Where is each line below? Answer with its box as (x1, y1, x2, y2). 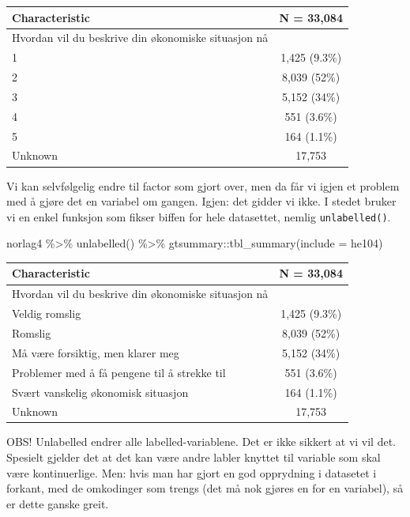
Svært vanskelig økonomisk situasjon (12, 383, 189, 400)
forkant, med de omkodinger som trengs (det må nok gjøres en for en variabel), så (6, 480, 404, 496)
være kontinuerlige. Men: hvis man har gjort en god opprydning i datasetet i (6, 464, 377, 481)
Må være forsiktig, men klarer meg (12, 344, 179, 360)
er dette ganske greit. (6, 495, 109, 511)
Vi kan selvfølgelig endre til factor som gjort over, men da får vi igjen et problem (6, 177, 400, 194)
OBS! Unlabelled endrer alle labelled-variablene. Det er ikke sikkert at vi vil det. (6, 433, 397, 450)
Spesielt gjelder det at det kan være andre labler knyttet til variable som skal (6, 449, 381, 466)
